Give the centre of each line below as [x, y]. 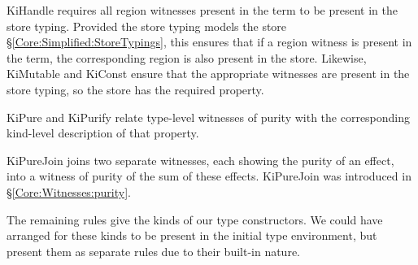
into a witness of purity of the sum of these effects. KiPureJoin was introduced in [209, 176]
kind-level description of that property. [103, 133]
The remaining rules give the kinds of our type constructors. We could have [195, 219]
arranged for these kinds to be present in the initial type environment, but [192, 235]
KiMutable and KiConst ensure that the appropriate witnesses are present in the [208, 74]
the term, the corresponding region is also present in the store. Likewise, [187, 57]
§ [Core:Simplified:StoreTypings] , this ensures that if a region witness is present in [209, 42]
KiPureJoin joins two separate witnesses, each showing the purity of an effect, [200, 160]
